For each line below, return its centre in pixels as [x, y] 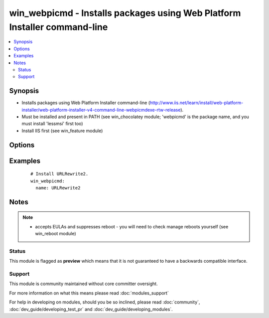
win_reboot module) [56, 234]
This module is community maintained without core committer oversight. [83, 284]
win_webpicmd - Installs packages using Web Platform [125, 13]
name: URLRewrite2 [58, 188]
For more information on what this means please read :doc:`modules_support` [89, 293]
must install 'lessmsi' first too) [52, 124]
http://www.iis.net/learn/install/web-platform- [197, 103]
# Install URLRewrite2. [60, 174]
